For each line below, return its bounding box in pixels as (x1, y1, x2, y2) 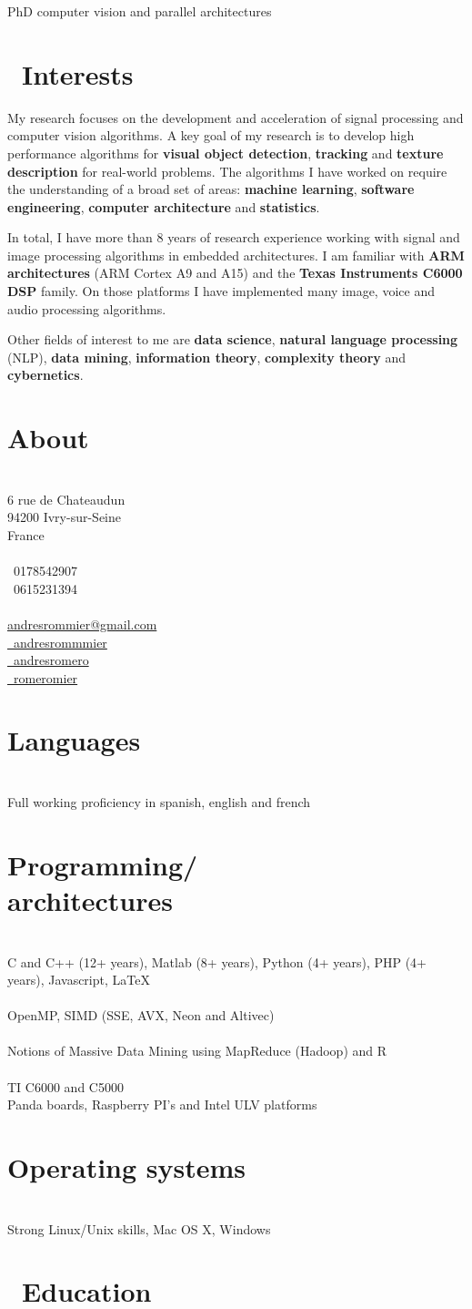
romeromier (13, 668, 78, 687)
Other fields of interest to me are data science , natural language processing (7, 330, 458, 349)
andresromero (13, 650, 89, 670)
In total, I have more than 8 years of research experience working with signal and (7, 228, 460, 247)
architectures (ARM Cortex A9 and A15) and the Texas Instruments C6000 (7, 263, 463, 282)
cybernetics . (7, 365, 84, 384)
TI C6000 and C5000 (7, 1077, 124, 1096)
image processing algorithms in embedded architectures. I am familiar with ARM (7, 245, 465, 264)
